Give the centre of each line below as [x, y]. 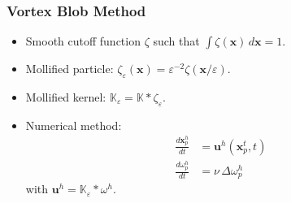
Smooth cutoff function [83, 41]
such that [176, 41]
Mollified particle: [69, 69]
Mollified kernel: [66, 97]
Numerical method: [74, 125]
